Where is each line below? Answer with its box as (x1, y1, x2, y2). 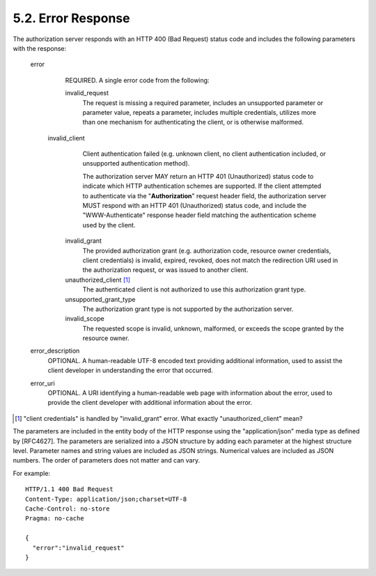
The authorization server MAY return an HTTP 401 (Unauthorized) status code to (82, 172, 314, 180)
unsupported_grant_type (65, 295, 136, 303)
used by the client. (82, 221, 136, 229)
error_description (30, 346, 80, 355)
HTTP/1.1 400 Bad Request (25, 486, 114, 493)
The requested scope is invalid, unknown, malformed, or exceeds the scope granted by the (82, 324, 344, 333)
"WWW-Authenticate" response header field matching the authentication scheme (82, 211, 317, 219)
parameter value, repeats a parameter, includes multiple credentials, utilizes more (82, 108, 317, 116)
